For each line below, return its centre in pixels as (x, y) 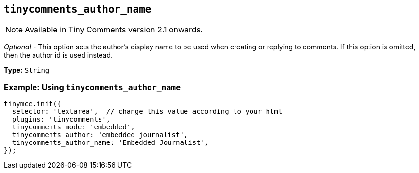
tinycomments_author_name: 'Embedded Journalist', (110, 143)
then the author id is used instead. (59, 55)
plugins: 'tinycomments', (61, 119)
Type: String (27, 70)
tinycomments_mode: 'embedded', (73, 127)
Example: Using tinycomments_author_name (92, 87)
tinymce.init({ (33, 104)
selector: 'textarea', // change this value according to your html (147, 112)
